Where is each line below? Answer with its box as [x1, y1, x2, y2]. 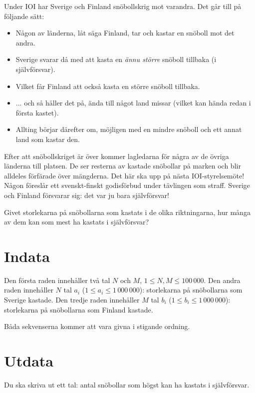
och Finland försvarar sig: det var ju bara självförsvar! [4, 189, 169, 200]
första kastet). [15, 107, 59, 117]
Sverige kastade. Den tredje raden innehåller [4, 294, 140, 304]
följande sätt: [4, 10, 44, 21]
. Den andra [204, 274, 241, 285]
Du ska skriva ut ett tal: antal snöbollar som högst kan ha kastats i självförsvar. [4, 379, 250, 389]
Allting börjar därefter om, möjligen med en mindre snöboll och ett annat [15, 124, 242, 134]
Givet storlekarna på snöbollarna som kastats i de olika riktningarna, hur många [4, 206, 251, 217]
